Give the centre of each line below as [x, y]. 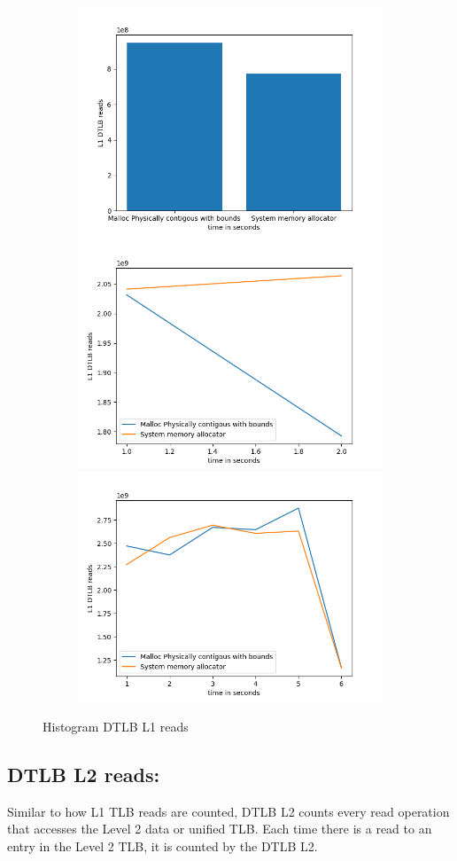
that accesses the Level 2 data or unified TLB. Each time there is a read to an [220, 829]
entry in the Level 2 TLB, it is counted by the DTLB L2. [163, 845]
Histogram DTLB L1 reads [116, 726]
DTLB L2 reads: [84, 774]
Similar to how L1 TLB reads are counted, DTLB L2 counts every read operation [228, 811]
